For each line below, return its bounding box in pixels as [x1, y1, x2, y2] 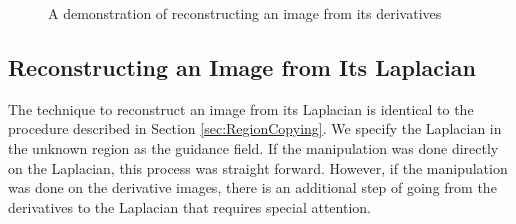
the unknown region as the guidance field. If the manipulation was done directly [8, 137, 499, 158]
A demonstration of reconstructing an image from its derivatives [48, 3, 442, 23]
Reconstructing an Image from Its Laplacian [8, 51, 476, 82]
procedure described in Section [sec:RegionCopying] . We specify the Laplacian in [8, 118, 502, 139]
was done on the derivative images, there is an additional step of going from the [8, 177, 497, 198]
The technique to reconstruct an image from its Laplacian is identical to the [8, 98, 474, 119]
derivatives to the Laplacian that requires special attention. [8, 196, 371, 217]
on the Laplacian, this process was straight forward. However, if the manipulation [8, 157, 508, 178]
